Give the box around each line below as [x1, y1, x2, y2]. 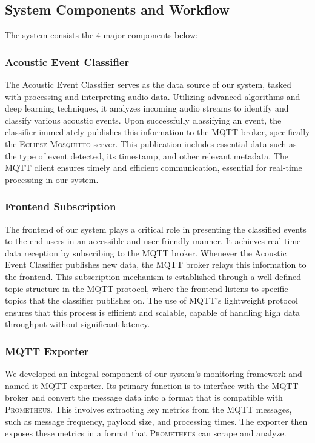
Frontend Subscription [5, 199, 116, 214]
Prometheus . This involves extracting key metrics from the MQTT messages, [5, 402, 292, 415]
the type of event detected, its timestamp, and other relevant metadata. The [5, 149, 289, 162]
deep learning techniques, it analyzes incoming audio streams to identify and [5, 102, 289, 115]
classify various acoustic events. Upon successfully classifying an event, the [5, 113, 282, 126]
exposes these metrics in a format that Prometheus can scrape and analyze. [5, 427, 287, 439]
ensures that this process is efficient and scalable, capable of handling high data [5, 305, 300, 318]
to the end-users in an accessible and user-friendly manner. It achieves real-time [5, 235, 301, 247]
